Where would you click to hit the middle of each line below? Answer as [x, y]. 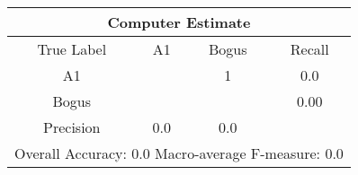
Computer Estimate [179, 22]
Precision [72, 127]
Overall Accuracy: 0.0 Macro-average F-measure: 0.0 [179, 153]
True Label [72, 49]
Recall [309, 49]
